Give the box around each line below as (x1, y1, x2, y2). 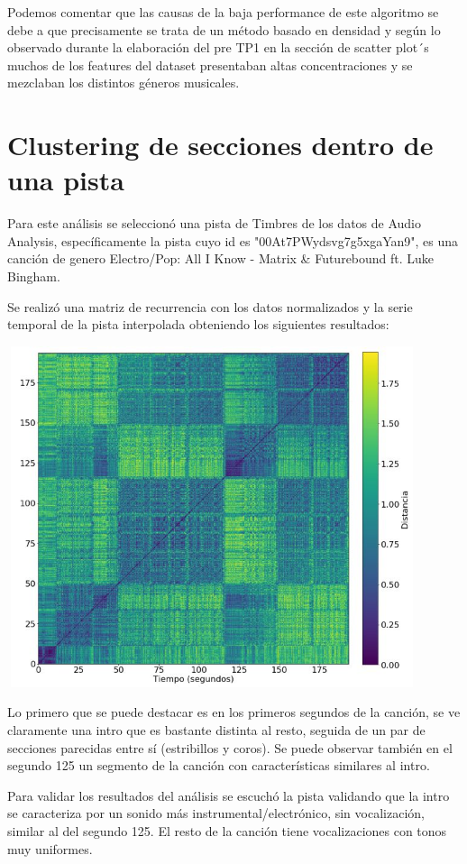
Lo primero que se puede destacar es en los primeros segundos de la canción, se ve (7, 703, 461, 722)
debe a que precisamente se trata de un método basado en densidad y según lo (7, 20, 441, 39)
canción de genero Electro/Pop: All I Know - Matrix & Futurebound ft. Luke (7, 249, 435, 268)
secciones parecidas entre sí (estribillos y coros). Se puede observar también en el (7, 738, 453, 757)
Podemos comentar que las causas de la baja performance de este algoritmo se (7, 3, 439, 21)
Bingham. (7, 267, 60, 286)
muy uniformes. (7, 839, 93, 858)
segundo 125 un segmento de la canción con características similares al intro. (7, 756, 430, 775)
